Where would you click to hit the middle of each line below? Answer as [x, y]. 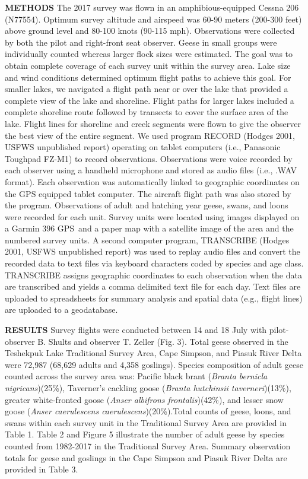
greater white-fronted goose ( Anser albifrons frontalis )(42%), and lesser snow [144, 399]
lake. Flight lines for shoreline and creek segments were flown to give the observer [153, 123]
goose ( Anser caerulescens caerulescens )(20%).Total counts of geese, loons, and [148, 411]
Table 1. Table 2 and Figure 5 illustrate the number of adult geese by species [145, 434]
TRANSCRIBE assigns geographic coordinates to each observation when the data [153, 275]
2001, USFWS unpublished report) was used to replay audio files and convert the [153, 251]
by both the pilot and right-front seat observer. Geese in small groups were [141, 42]
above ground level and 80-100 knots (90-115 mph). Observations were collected [150, 31]
